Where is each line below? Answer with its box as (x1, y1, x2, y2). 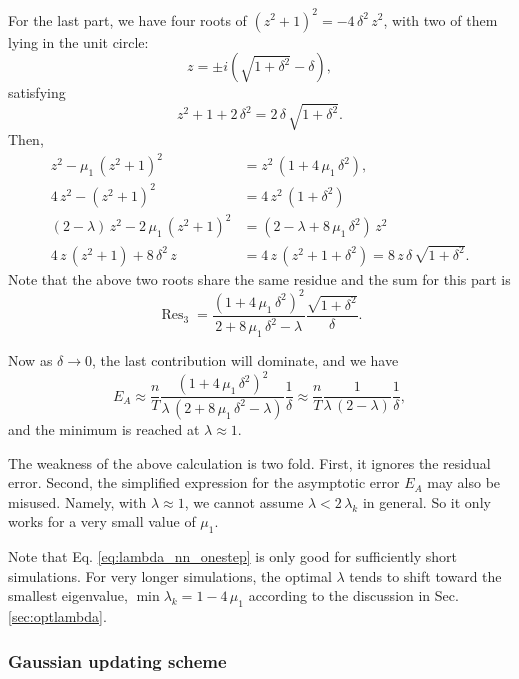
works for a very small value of (8, 511, 196, 532)
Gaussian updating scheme (8, 648, 227, 673)
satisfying (8, 82, 66, 103)
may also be (427, 472, 501, 493)
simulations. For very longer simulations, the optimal (8, 565, 332, 586)
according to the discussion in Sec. (248, 585, 459, 606)
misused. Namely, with (8, 491, 147, 512)
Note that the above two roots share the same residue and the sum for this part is (8, 268, 511, 289)
